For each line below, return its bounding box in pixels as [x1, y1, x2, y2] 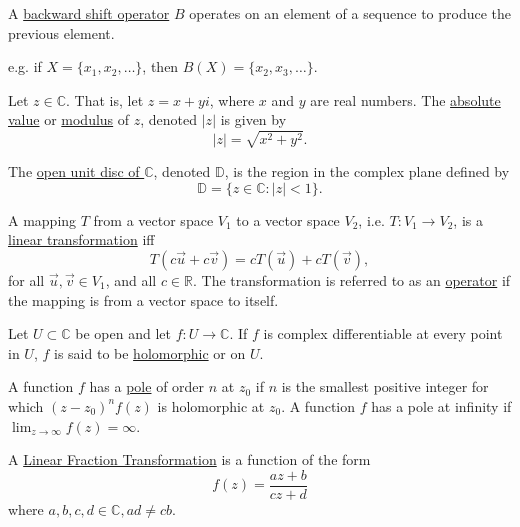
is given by [220, 109, 287, 130]
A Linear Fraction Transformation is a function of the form [8, 449, 371, 470]
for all [8, 269, 45, 290]
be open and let [75, 323, 171, 344]
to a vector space [236, 209, 340, 230]
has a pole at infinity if [371, 395, 512, 416]
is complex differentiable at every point [263, 323, 503, 344]
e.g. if [8, 56, 42, 77]
